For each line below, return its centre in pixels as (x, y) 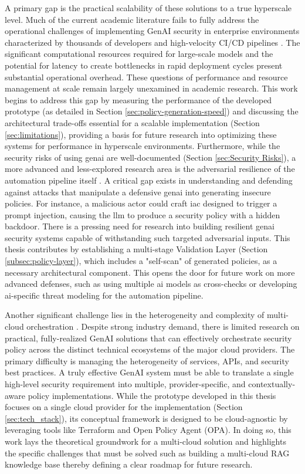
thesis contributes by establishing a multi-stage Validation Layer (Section (136, 249)
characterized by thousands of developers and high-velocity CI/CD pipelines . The (152, 42)
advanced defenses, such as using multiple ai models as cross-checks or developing (151, 284)
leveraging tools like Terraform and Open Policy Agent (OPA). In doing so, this (148, 430)
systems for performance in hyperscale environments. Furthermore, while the (143, 146)
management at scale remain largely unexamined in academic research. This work (151, 88)
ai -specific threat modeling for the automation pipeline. (104, 295)
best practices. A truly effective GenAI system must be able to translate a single (149, 372)
